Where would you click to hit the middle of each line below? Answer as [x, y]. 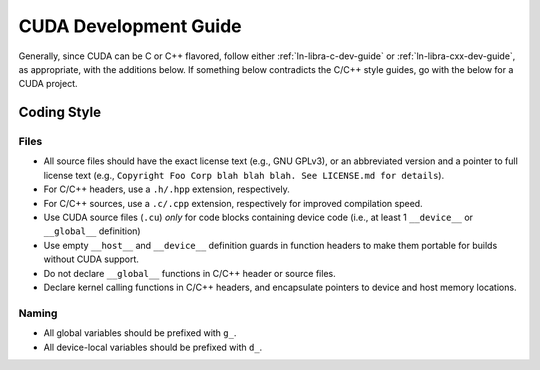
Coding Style [60, 112]
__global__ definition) [92, 231]
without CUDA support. [91, 259]
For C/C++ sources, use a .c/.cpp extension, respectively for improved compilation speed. [233, 203]
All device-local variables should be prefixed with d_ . [153, 347]
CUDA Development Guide [130, 26]
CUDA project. [48, 84]
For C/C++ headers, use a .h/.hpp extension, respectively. [166, 189]
